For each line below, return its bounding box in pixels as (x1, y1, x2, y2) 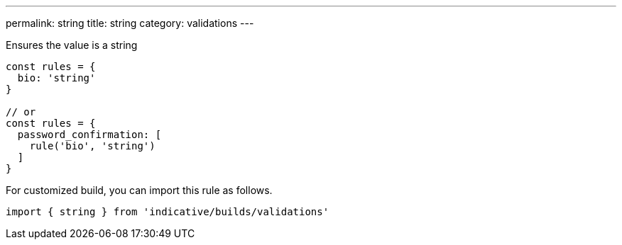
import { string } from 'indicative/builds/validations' (6, 206, 329, 217)
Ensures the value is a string (6, 39, 138, 51)
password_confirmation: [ (17, 129, 162, 140)
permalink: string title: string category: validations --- (6, 17, 254, 29)
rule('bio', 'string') (29, 140, 155, 152)
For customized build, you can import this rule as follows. (6, 184, 273, 196)
